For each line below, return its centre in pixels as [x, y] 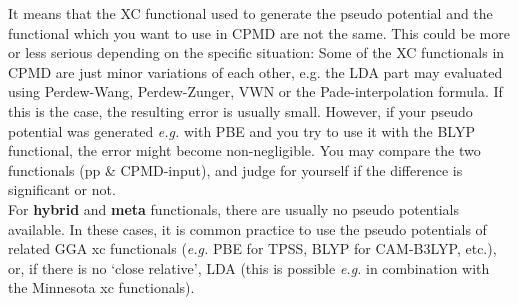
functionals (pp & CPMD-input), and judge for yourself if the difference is [235, 169]
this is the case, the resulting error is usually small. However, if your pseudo [240, 110]
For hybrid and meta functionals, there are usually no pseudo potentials [234, 208]
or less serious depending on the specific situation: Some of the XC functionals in [256, 52]
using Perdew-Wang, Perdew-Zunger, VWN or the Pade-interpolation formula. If [255, 91]
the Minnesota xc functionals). [101, 287]
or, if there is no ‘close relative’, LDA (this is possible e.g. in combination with [249, 267]
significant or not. [62, 189]
